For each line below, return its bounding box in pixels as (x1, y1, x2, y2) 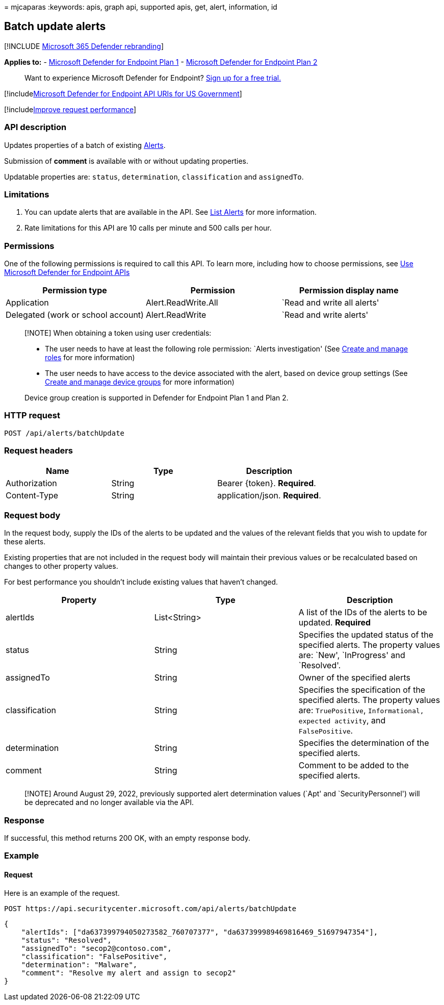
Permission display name (299, 285, 399, 296)
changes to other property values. (4, 562, 118, 571)
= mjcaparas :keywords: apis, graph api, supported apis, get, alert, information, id (4, 3, 277, 11)
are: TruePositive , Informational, (298, 705, 424, 716)
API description (4, 122, 67, 133)
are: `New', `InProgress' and (298, 650, 405, 661)
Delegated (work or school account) (6, 310, 144, 320)
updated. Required (298, 617, 371, 628)
